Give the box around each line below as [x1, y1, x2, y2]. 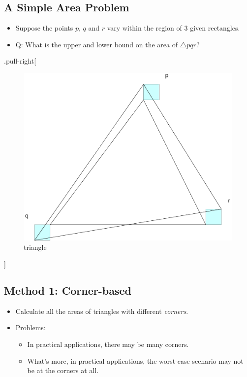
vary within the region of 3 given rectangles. [107, 23, 240, 33]
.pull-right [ [4, 56, 36, 66]
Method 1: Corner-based [4, 282, 131, 298]
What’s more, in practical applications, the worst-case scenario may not [27, 355, 244, 366]
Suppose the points [15, 23, 73, 33]
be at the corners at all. [27, 365, 99, 376]
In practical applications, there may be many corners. [27, 339, 189, 349]
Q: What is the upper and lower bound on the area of [15, 39, 178, 49]
